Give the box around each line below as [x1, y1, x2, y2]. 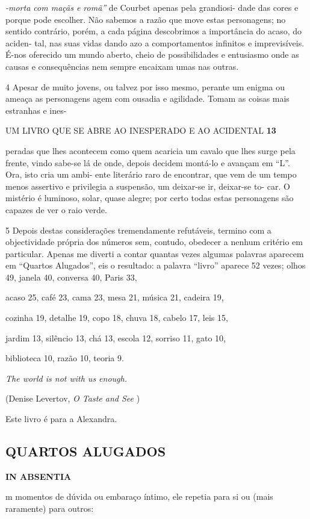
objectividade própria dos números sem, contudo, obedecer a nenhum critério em [5, 235, 303, 248]
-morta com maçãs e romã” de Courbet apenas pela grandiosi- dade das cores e [5, 1, 299, 13]
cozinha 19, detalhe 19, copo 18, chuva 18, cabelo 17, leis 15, [5, 311, 228, 324]
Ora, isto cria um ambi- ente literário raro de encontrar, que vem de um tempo [5, 168, 297, 181]
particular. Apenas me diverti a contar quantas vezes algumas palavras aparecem [5, 247, 304, 259]
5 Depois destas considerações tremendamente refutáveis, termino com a [5, 223, 271, 236]
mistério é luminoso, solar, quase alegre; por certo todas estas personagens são [5, 191, 294, 204]
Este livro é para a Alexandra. [5, 412, 117, 425]
